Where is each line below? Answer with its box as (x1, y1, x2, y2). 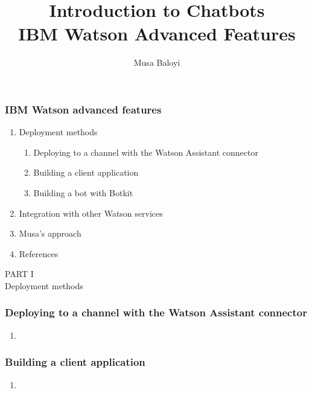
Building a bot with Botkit (33, 186, 133, 199)
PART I (5, 267, 34, 280)
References (19, 247, 59, 260)
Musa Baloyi (133, 56, 180, 69)
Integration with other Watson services (19, 206, 163, 219)
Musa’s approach (19, 227, 81, 240)
